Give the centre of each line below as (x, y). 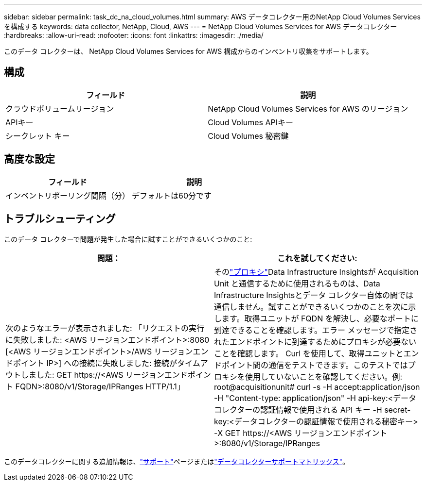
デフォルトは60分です (172, 195)
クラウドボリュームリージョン (60, 109)
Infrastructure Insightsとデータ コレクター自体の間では (314, 295)
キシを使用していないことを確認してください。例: (312, 376)
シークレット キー (38, 136)
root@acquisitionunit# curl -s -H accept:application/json (317, 387)
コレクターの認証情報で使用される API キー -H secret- (312, 410)
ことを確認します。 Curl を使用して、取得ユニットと (309, 353)
